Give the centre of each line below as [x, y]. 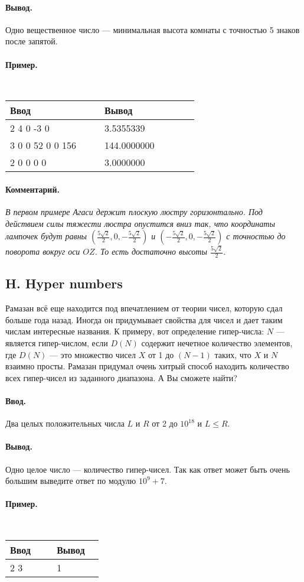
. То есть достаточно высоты [151, 251]
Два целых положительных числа [65, 423]
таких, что [233, 354]
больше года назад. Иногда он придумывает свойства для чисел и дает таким [144, 319]
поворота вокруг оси [43, 251]
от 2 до [165, 423]
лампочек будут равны [46, 236]
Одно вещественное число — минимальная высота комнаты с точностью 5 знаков [153, 29]
